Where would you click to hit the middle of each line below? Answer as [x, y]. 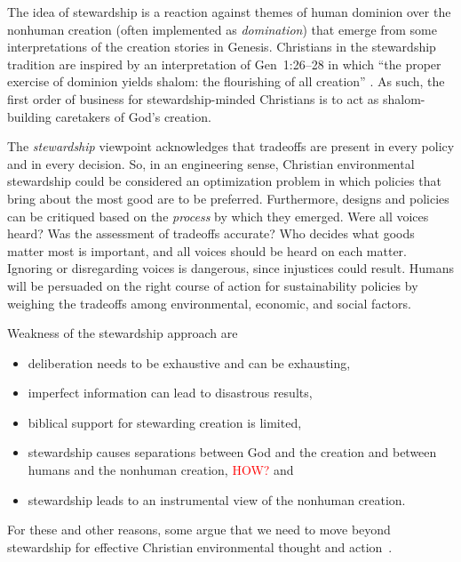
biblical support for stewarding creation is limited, [165, 422]
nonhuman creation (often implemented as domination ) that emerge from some [222, 29]
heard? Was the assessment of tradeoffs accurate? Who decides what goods [211, 233]
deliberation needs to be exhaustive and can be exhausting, [189, 362]
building [29, 116]
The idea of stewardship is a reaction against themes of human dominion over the [229, 12]
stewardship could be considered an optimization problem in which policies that [224, 181]
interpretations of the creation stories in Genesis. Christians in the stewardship [222, 47]
